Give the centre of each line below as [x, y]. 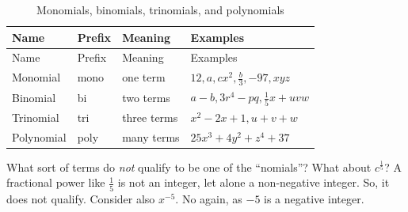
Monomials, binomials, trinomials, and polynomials [160, 9]
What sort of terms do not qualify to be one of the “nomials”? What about [189, 167]
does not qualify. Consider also [81, 198]
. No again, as [209, 198]
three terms [150, 117]
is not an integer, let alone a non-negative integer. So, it [254, 182]
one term [144, 77]
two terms [146, 97]
